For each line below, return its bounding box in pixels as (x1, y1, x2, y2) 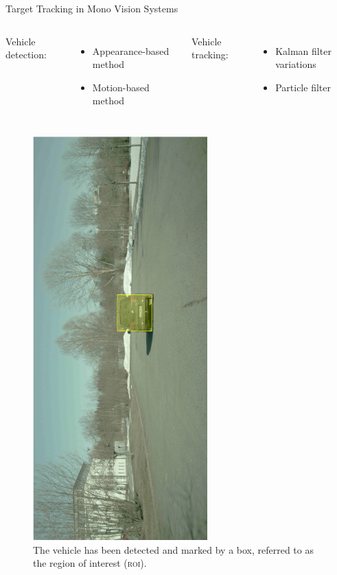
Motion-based (92, 80, 150, 94)
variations (275, 57, 316, 71)
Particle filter (275, 80, 331, 94)
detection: (5, 47, 47, 62)
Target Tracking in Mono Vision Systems (5, 1, 178, 15)
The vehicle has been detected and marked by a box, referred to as (33, 542, 314, 556)
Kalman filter (275, 43, 332, 58)
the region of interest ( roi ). (33, 556, 147, 570)
